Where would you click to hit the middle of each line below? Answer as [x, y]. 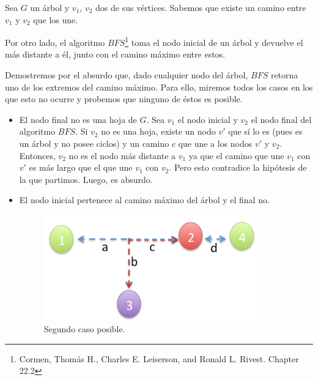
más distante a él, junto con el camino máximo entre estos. [115, 54]
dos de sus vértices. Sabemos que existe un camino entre [201, 7]
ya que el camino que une [236, 155]
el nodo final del [281, 119]
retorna [284, 75]
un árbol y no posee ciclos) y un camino [94, 143]
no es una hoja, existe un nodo [158, 131]
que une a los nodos [215, 143]
